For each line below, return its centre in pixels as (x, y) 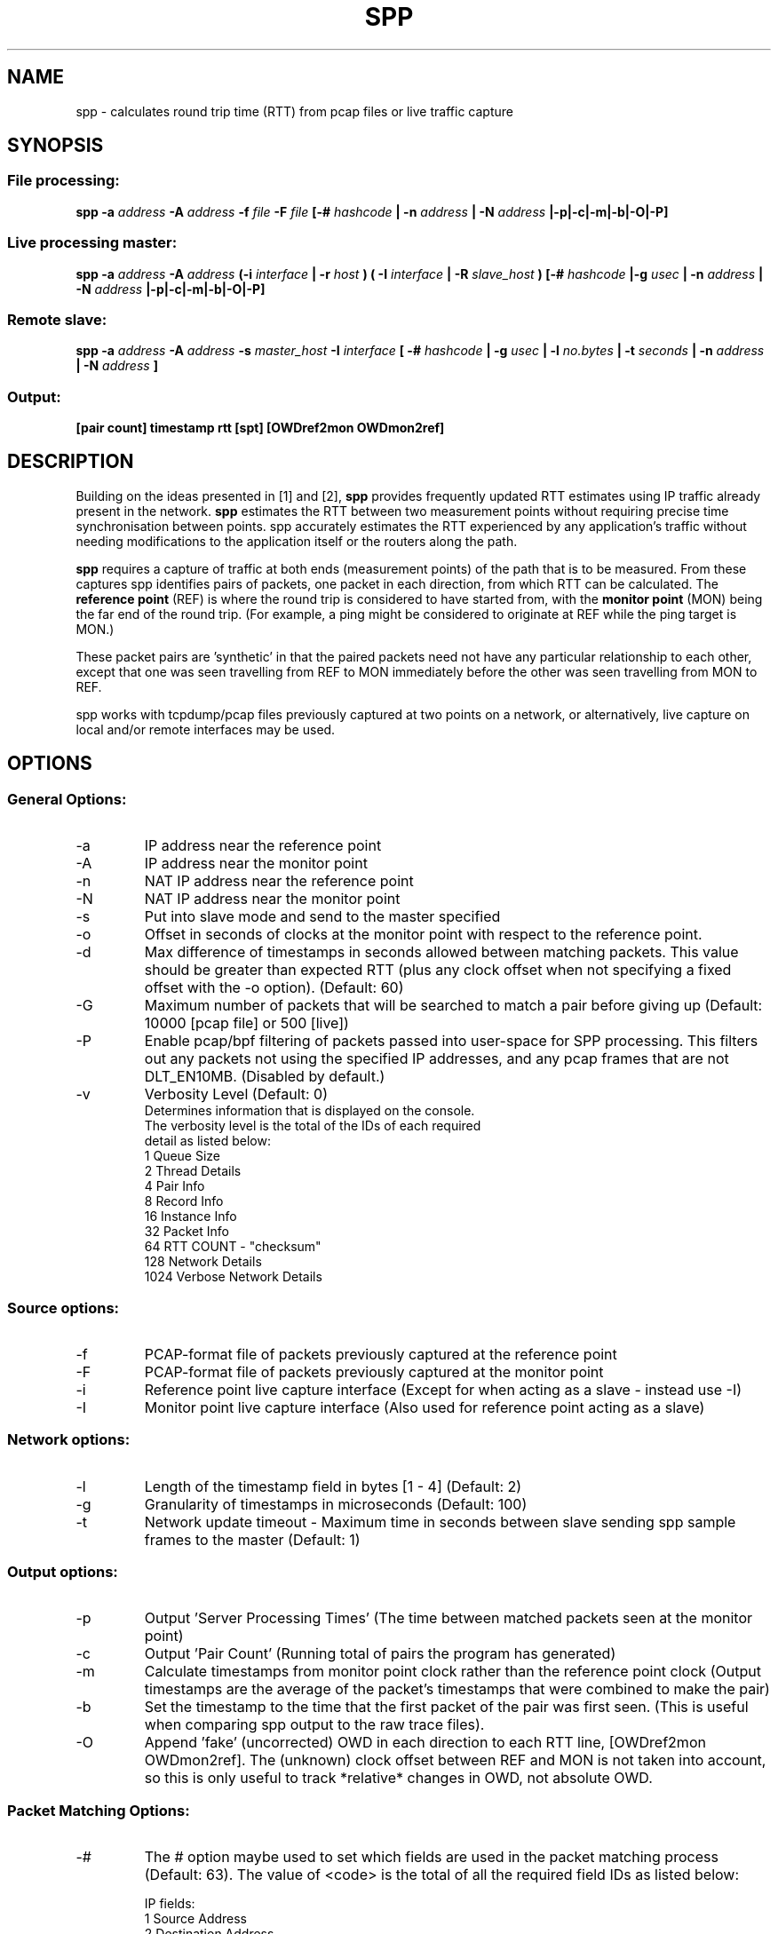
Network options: (69, 1440)
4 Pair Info (175, 1186)
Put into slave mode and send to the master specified (322, 917)
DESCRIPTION (71, 462)
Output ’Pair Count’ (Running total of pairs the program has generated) (380, 1654)
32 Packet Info (187, 1232)
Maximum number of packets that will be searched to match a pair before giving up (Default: (453, 1006)
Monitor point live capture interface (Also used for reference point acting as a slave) (425, 1407)
